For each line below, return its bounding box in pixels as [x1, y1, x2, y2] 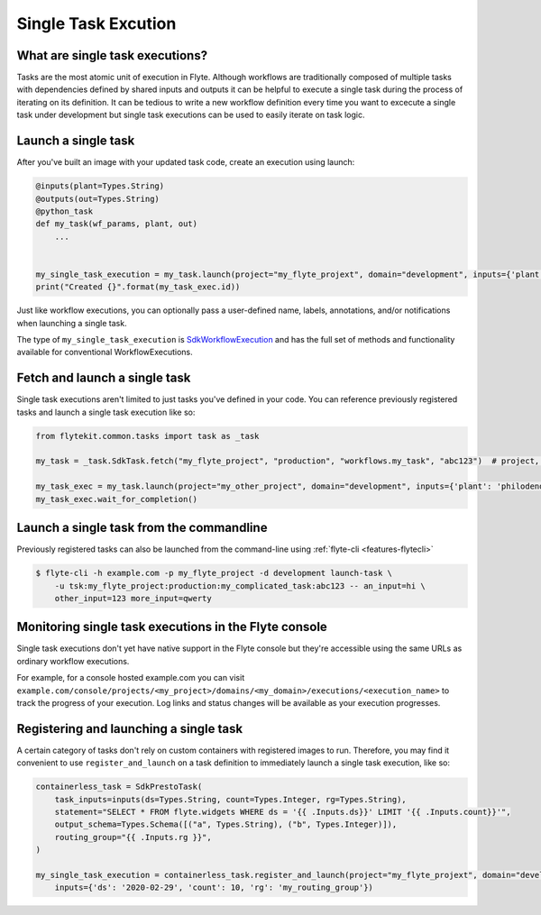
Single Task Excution [16, 14, 177, 33]
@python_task [35, 206, 94, 216]
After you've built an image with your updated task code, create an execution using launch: [16, 157, 355, 168]
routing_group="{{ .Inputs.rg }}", [54, 832, 212, 842]
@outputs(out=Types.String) [35, 194, 160, 204]
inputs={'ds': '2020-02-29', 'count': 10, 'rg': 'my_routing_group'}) [54, 883, 374, 892]
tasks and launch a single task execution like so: [16, 407, 196, 417]
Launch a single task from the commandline [16, 520, 268, 535]
